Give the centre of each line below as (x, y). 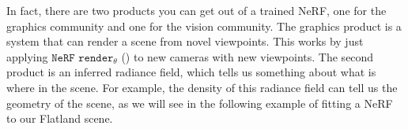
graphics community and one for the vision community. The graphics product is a (204, 26)
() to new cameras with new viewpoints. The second (247, 56)
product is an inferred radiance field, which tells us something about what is (191, 72)
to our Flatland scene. (60, 118)
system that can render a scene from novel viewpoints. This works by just (185, 41)
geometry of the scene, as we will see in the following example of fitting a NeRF (200, 103)
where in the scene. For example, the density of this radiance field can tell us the (202, 87)
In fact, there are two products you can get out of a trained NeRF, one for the (196, 10)
